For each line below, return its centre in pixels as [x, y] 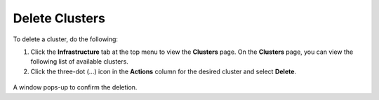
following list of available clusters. [80, 62]
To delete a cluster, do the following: [66, 39]
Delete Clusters [59, 18]
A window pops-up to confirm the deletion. [75, 87]
